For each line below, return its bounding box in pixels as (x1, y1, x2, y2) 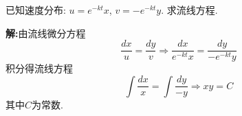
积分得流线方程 (5, 61, 73, 76)
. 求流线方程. (161, 3, 218, 16)
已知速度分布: (5, 3, 66, 16)
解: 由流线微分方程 (5, 25, 86, 40)
